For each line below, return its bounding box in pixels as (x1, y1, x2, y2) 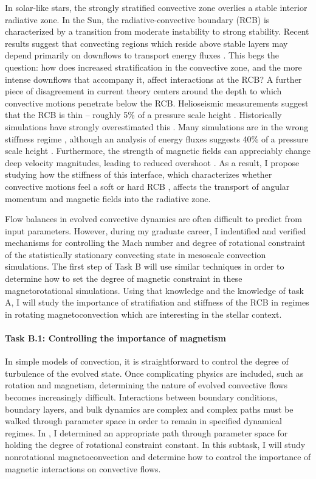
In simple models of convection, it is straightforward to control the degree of (5, 355, 289, 368)
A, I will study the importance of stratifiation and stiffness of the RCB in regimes (5, 296, 309, 309)
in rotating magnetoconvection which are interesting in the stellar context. (5, 307, 282, 320)
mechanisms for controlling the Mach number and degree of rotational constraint (5, 236, 306, 249)
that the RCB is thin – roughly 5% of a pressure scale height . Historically (5, 108, 282, 121)
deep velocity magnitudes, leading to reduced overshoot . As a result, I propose (5, 156, 300, 169)
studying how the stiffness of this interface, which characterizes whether (5, 168, 272, 181)
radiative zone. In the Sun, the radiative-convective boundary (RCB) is (5, 13, 270, 26)
